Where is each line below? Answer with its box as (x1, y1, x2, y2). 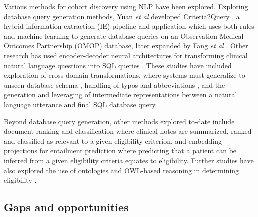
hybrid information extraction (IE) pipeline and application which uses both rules (4, 21, 254, 31)
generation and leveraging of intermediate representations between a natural (4, 89, 237, 100)
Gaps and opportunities (4, 199, 129, 215)
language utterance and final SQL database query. (4, 99, 157, 109)
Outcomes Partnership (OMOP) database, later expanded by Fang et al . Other (4, 40, 248, 51)
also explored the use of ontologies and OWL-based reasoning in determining (4, 165, 239, 175)
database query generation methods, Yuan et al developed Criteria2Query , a (4, 11, 240, 21)
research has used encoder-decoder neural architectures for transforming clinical (4, 50, 248, 60)
